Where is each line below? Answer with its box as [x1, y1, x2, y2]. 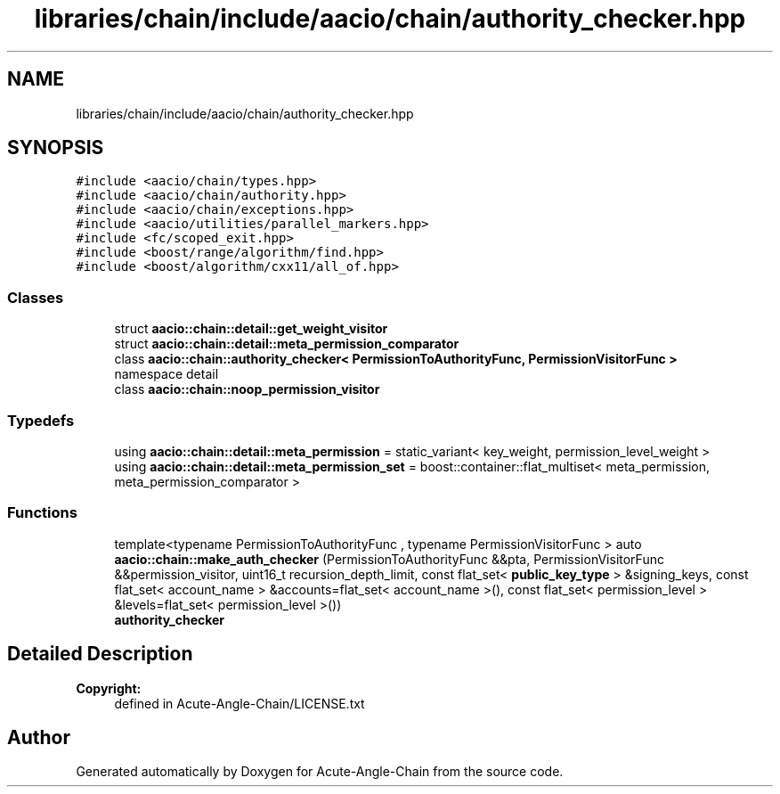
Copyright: [76, 680, 142, 696]
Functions [7, 503, 77, 522]
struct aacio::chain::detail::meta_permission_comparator [114, 336, 459, 352]
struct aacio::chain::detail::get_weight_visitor [114, 321, 388, 337]
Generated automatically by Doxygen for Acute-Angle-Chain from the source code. [76, 764, 564, 780]
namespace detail [114, 366, 219, 382]
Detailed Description [7, 643, 193, 666]
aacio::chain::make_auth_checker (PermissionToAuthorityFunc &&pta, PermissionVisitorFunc [114, 551, 664, 567]
